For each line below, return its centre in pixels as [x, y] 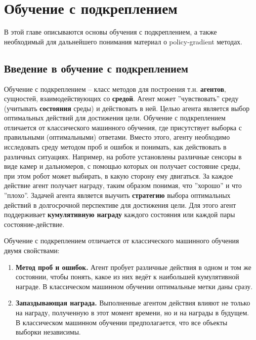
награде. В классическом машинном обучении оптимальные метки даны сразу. [134, 286]
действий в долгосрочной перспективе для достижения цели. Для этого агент [120, 205]
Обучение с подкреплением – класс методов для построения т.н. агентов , [115, 89]
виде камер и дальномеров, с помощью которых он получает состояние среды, [122, 166]
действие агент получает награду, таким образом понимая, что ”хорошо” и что [123, 185]
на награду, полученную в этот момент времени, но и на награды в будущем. [132, 312]
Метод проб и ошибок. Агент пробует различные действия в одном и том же [133, 267]
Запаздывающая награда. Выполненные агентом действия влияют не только [133, 303]
